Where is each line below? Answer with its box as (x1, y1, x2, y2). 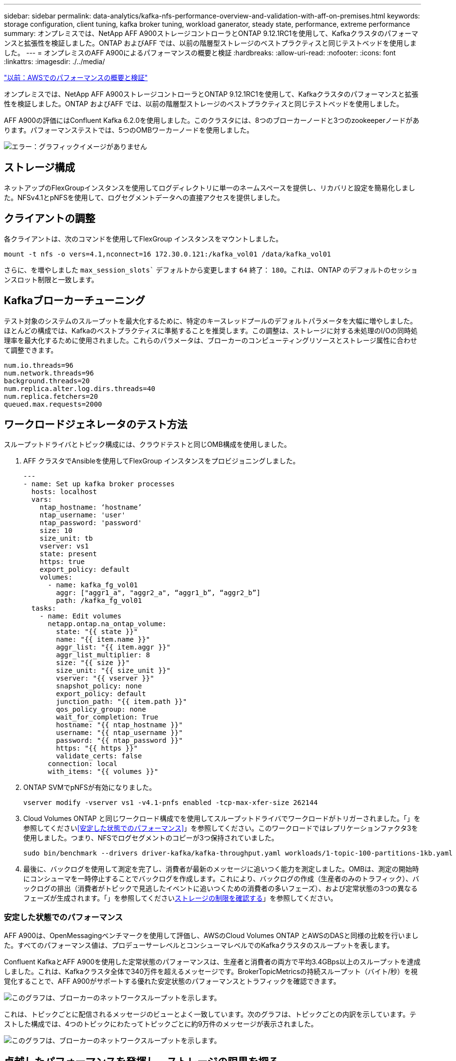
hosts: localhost (31, 488, 97, 496)
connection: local (48, 760, 117, 768)
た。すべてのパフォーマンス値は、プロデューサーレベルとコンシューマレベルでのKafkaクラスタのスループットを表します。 (4, 941, 394, 950)
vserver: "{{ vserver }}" (56, 674, 154, 683)
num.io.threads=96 (4, 361, 74, 369)
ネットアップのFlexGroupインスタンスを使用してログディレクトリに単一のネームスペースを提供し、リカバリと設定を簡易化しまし (4, 183, 415, 192)
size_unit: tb (39, 534, 93, 543)
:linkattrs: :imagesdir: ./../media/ (4, 57, 105, 66)
